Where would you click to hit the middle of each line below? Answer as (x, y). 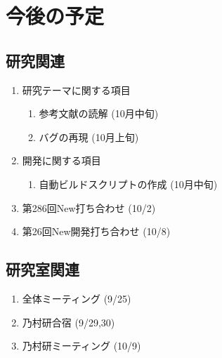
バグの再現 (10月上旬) (89, 137)
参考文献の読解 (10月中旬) (99, 113)
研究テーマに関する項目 (76, 89)
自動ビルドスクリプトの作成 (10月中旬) (128, 184)
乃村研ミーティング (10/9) (81, 346)
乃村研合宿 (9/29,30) (68, 322)
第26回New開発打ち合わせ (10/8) (96, 231)
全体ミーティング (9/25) (77, 298)
